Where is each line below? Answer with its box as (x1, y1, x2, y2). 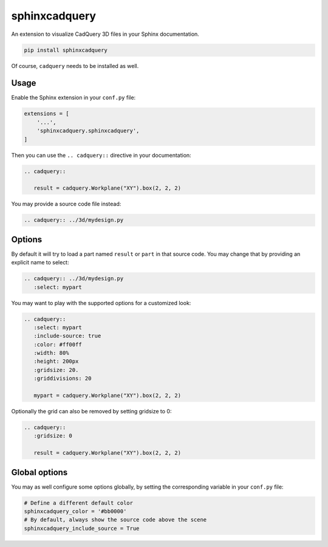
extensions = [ (24, 110, 69, 117)
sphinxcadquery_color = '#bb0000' (24, 508, 127, 515)
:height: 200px (33, 358, 79, 365)
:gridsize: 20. (33, 366, 79, 373)
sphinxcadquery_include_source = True (24, 525, 140, 532)
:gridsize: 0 (33, 432, 73, 439)
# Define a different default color (24, 499, 134, 506)
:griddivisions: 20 (33, 375, 92, 382)
